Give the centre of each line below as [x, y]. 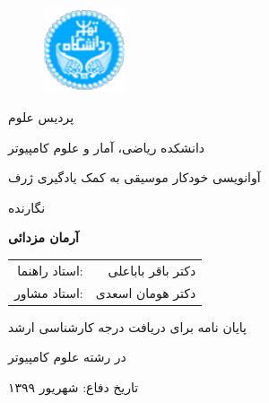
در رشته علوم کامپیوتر [67, 357]
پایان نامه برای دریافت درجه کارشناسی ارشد [128, 326]
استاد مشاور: [49, 292]
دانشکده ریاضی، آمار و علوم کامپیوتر [107, 147]
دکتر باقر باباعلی [152, 270]
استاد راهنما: [50, 270]
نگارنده [27, 207]
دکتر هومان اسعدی [146, 292]
